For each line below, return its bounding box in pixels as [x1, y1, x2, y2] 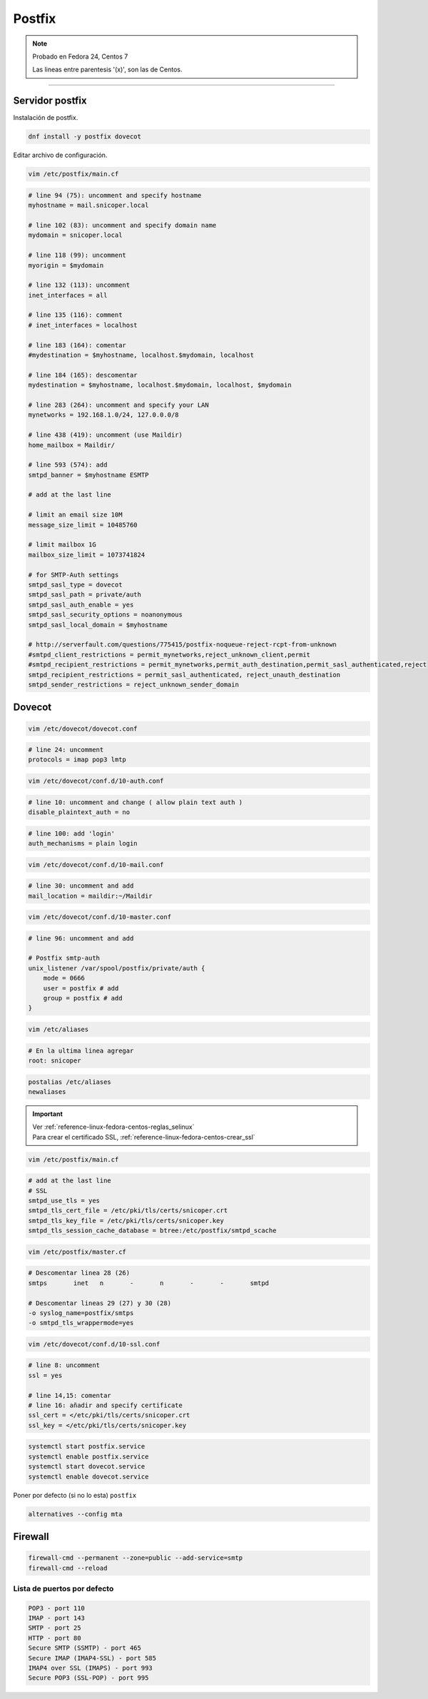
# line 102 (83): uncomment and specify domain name [28, 221, 217, 229]
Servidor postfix [13, 95, 87, 107]
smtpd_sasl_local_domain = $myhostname [28, 621, 168, 629]
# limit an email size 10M [28, 511, 123, 519]
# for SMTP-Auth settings [28, 571, 119, 579]
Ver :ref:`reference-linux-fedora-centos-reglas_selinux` [32, 1122, 195, 1131]
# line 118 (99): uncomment [28, 251, 126, 260]
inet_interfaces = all [28, 291, 108, 299]
